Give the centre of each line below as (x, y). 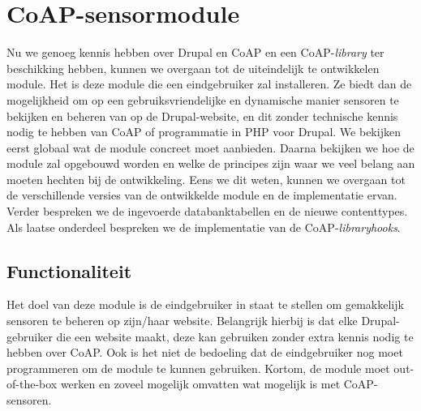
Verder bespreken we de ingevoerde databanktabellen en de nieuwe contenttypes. (207, 211)
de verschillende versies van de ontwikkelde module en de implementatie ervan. (202, 195)
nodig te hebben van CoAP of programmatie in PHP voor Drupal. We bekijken (204, 132)
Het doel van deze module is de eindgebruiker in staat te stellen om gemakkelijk (205, 304)
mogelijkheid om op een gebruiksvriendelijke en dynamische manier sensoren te (203, 99)
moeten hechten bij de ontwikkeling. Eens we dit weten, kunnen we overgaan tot (206, 179)
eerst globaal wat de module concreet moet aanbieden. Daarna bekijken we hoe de (210, 147)
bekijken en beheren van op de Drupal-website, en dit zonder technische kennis (202, 116)
